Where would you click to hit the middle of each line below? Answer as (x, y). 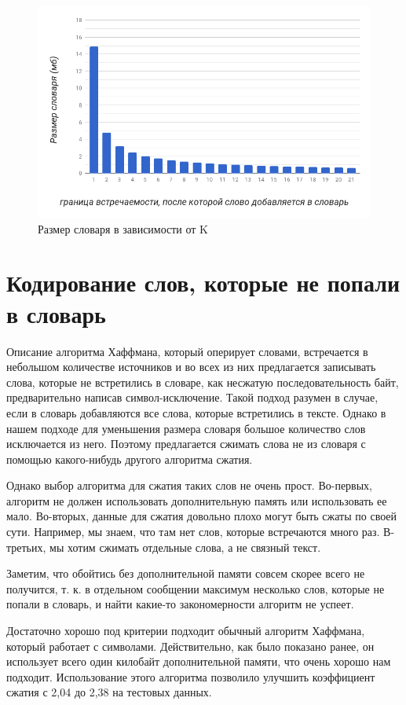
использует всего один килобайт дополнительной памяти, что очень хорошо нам (199, 661)
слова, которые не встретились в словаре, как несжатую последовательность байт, (203, 382)
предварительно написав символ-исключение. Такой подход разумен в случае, (192, 397)
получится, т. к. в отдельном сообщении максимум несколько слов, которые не (196, 588)
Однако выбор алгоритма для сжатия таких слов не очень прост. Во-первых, (190, 485)
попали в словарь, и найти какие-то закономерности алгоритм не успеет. (180, 604)
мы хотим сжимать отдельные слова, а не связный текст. (185, 547)
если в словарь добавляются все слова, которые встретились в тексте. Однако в (196, 412)
